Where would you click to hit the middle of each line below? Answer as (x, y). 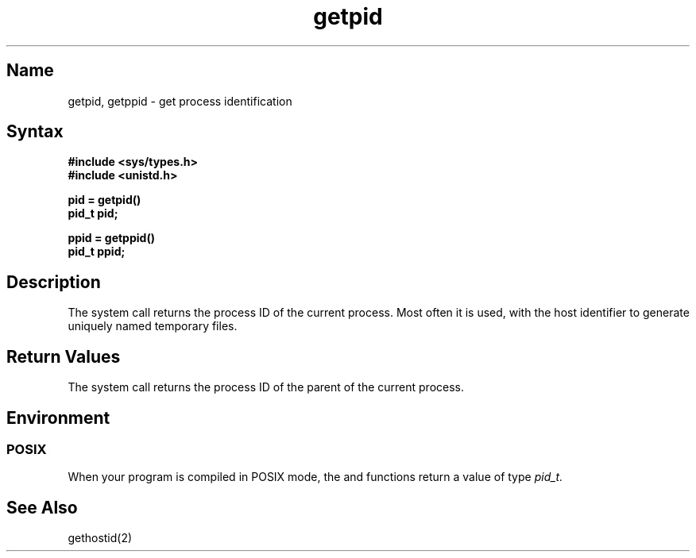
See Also (42, 507)
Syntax (35, 132)
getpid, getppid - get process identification (180, 101)
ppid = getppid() (111, 238)
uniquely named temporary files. (153, 326)
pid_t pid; (93, 214)
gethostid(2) (100, 538)
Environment (58, 418)
